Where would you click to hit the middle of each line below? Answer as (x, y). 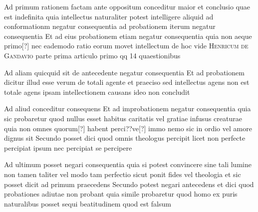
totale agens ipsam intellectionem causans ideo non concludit (97, 92)
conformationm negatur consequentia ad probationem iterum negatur (110, 26)
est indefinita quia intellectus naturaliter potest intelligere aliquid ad (109, 16)
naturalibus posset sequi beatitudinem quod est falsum (88, 203)
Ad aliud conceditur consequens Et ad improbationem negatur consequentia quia (128, 108)
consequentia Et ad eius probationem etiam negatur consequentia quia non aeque (128, 36)
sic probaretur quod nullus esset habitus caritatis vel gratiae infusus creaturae (123, 118)
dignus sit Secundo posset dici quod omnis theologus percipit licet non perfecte (125, 138)
